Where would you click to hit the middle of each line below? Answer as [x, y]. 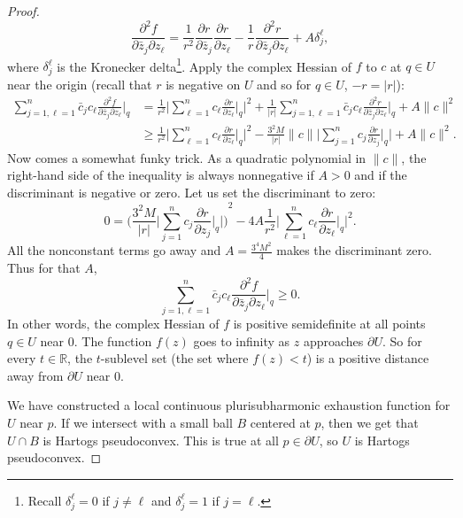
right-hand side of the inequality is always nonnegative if [161, 175]
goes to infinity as [242, 340]
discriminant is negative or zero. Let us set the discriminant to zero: [192, 192]
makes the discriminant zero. [354, 250]
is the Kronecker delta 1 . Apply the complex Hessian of [204, 65]
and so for [284, 84]
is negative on [203, 84]
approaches [333, 340]
